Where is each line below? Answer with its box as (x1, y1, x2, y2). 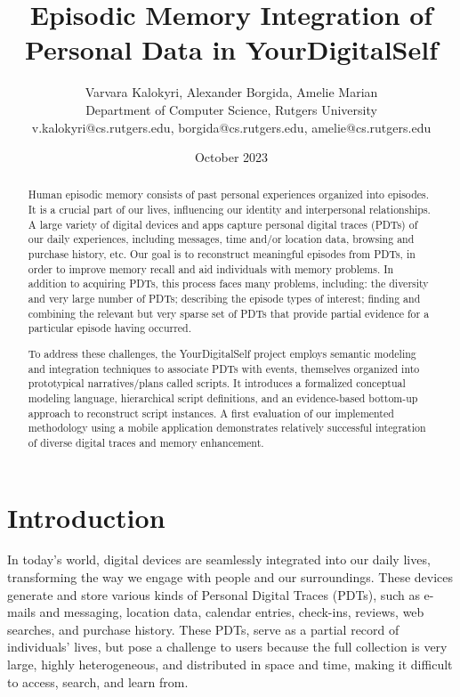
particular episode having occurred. (28, 320, 192, 336)
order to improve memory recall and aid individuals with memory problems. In (28, 261, 394, 276)
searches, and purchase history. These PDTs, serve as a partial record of (7, 620, 399, 638)
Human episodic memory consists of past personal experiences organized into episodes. (28, 187, 430, 202)
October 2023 (194, 148, 269, 166)
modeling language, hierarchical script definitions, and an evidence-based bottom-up (28, 390, 418, 405)
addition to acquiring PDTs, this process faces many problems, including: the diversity (28, 276, 429, 291)
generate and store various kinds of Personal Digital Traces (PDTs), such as (7, 585, 420, 604)
